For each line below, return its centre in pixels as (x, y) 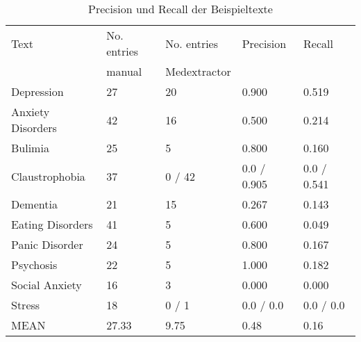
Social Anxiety (47, 285)
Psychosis (34, 264)
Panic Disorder (47, 244)
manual (124, 71)
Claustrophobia (48, 176)
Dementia (34, 204)
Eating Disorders (52, 224)
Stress (26, 305)
